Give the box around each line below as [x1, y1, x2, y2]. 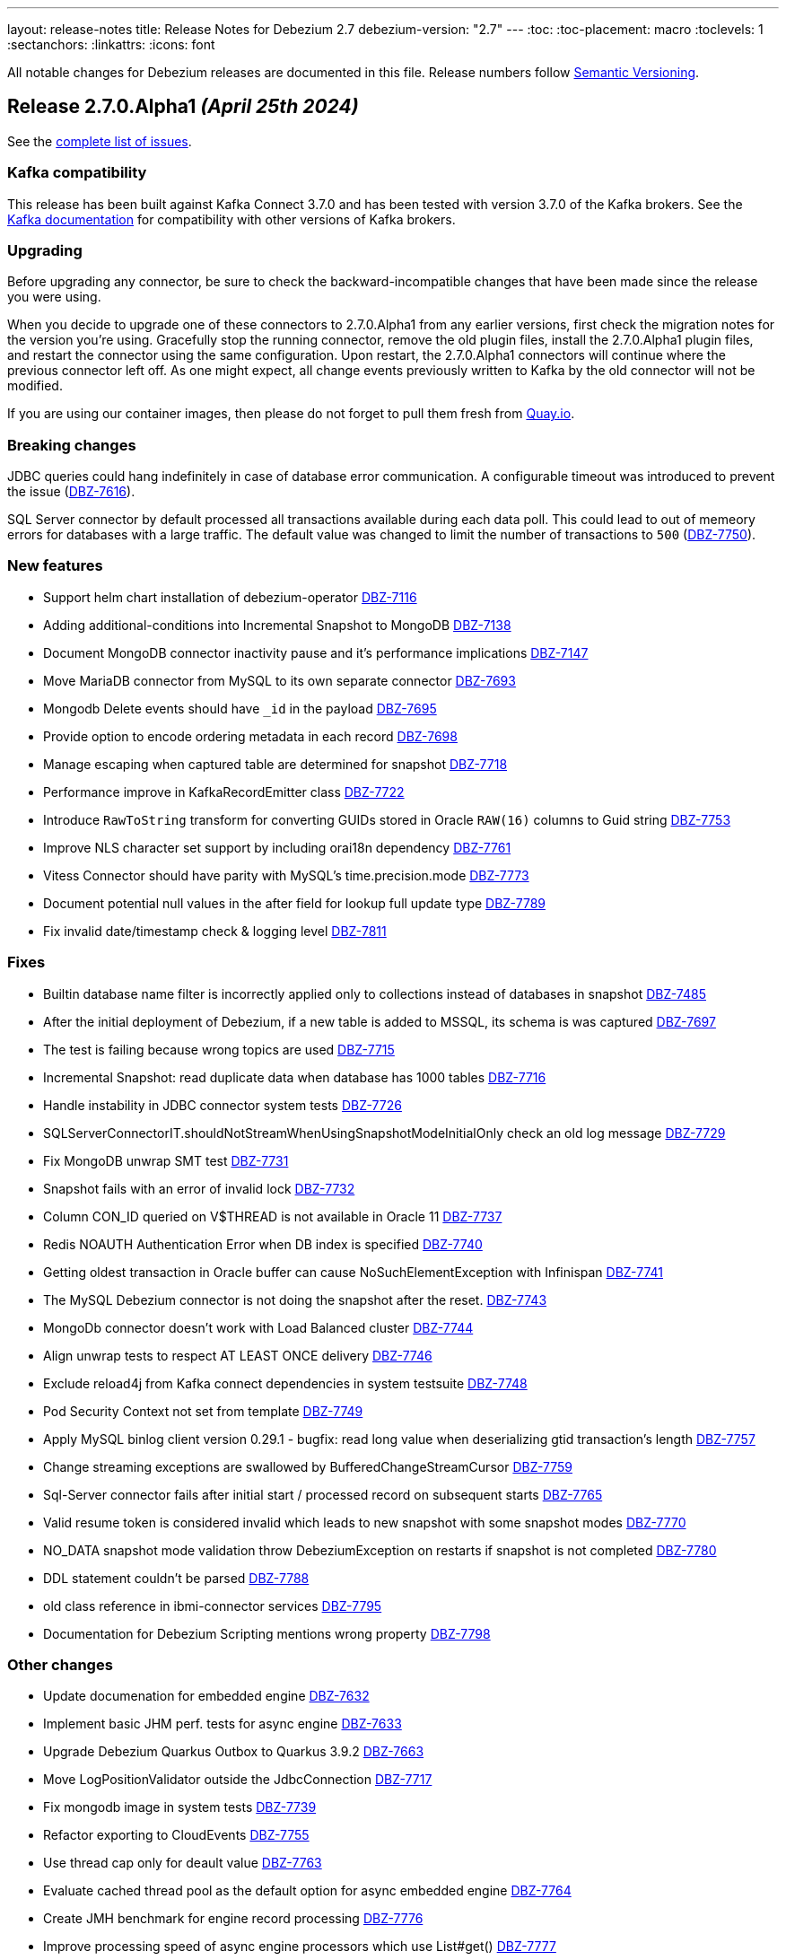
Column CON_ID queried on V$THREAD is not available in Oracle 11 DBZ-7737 [43, 1208, 502, 1224]
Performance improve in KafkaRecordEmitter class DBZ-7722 [43, 783, 405, 800]
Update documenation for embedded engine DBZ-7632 [43, 1688, 370, 1704]
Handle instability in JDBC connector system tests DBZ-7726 [43, 1097, 402, 1113]
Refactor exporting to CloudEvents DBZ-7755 [43, 1827, 310, 1843]
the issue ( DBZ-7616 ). [7, 484, 135, 500]
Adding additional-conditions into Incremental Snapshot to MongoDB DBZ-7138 [43, 617, 511, 633]
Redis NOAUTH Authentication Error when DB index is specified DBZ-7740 [43, 1236, 483, 1252]
